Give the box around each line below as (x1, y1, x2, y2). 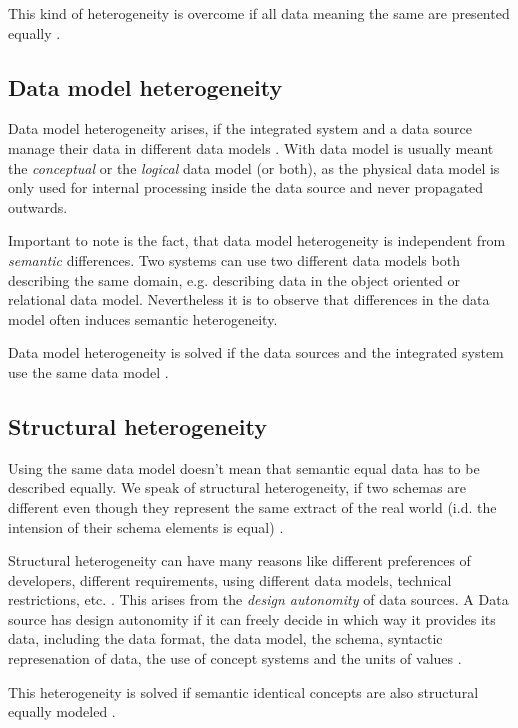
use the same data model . (8, 361, 169, 382)
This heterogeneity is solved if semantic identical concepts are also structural (8, 681, 479, 702)
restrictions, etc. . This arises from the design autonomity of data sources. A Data (8, 589, 509, 610)
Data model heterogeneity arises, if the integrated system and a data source (8, 118, 472, 139)
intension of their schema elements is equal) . (8, 516, 284, 537)
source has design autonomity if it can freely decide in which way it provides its (8, 608, 496, 629)
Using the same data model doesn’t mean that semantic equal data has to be (8, 457, 480, 478)
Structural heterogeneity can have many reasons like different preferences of (8, 550, 471, 571)
